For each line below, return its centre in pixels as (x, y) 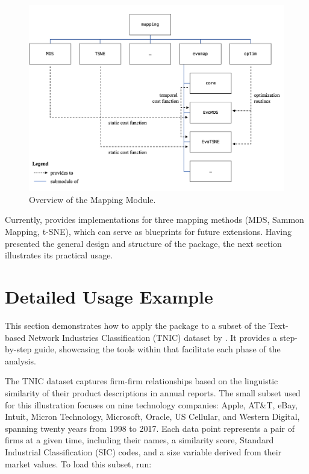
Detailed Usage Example (109, 297)
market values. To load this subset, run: (78, 463)
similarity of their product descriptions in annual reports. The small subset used (153, 392)
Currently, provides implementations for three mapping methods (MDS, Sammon (154, 220)
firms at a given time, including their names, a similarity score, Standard (139, 440)
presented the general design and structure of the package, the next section (143, 243)
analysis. (20, 360)
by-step (18, 349)
